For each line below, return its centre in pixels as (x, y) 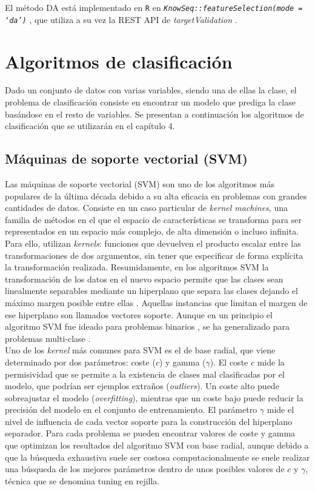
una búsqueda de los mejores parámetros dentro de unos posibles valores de (145, 469)
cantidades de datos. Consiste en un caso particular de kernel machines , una (146, 208)
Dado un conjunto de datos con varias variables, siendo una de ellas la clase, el (151, 90)
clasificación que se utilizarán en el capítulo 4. (90, 126)
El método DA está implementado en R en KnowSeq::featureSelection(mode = (154, 7)
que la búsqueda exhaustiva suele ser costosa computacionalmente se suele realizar (157, 457)
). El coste (229, 362)
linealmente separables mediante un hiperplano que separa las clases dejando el (151, 291)
